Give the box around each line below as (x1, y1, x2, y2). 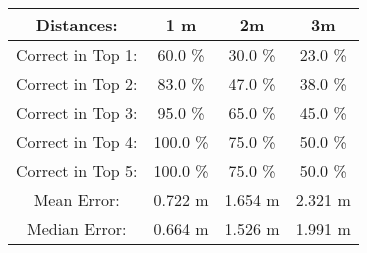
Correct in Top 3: (16, 101, 138, 124)
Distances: (35, 13, 118, 36)
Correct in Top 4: (16, 130, 138, 153)
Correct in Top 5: (16, 159, 138, 182)
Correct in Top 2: (16, 72, 138, 95)
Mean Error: (33, 188, 120, 211)
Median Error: (26, 217, 127, 240)
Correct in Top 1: (16, 43, 138, 66)
